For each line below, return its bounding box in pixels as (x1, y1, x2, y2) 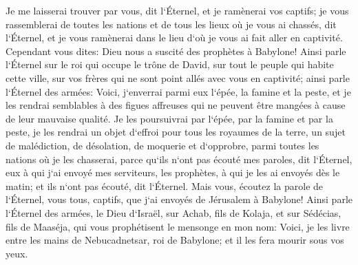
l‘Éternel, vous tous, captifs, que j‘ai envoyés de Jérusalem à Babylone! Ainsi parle (6, 192, 352, 206)
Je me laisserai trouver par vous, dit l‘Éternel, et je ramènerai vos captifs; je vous (6, 3, 349, 17)
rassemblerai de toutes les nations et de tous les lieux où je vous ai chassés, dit (6, 17, 337, 31)
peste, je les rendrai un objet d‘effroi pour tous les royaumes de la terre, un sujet (6, 125, 346, 139)
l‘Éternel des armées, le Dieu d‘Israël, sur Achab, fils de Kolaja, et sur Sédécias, (6, 205, 341, 220)
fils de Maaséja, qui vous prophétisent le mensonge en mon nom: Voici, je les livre (6, 219, 350, 233)
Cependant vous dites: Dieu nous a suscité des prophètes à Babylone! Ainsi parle (6, 43, 346, 58)
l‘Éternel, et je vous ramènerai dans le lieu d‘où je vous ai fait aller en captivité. (6, 30, 343, 45)
